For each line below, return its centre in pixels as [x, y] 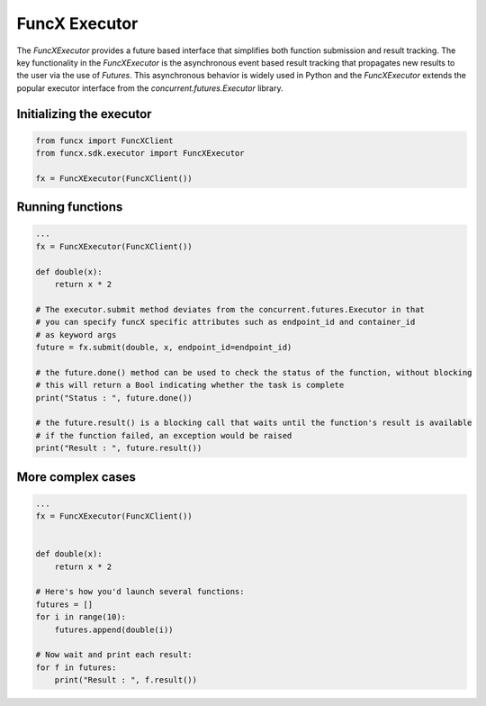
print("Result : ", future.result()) [119, 448]
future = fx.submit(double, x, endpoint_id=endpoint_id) [164, 347]
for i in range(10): [81, 617]
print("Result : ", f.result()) [126, 680]
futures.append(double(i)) [114, 629]
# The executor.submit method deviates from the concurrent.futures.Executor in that [230, 309]
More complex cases [76, 477]
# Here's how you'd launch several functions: [140, 592]
